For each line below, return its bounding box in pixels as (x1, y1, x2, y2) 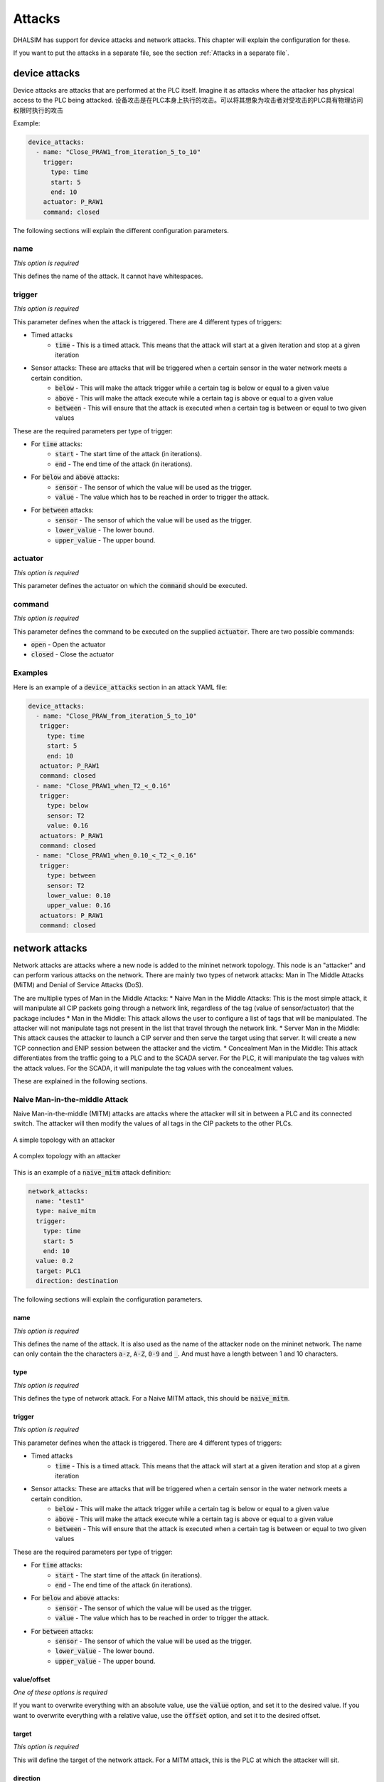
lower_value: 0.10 (46, 891, 112, 900)
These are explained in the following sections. (13, 1076, 148, 1085)
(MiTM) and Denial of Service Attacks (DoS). (13, 981, 144, 989)
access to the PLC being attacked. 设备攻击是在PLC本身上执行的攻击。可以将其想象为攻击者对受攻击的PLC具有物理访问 (13, 96, 363, 105)
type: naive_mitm (36, 1207, 96, 1215)
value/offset (13, 1675, 50, 1684)
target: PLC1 (36, 1267, 81, 1275)
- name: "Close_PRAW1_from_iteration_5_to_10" (36, 148, 201, 156)
